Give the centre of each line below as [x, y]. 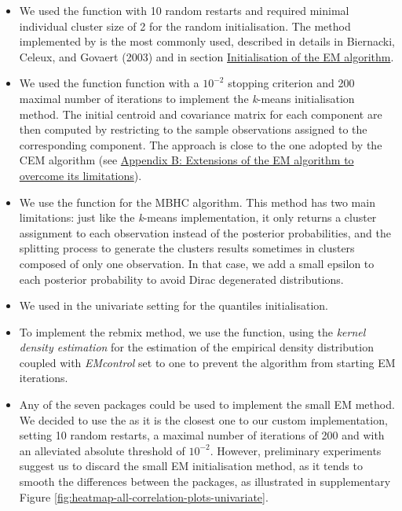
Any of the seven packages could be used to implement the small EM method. [207, 404]
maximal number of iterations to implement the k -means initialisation [187, 98]
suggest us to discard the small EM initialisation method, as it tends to [191, 466]
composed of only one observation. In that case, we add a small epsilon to [197, 263]
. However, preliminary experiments [296, 450]
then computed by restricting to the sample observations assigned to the [193, 129]
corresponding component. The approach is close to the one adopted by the [201, 144]
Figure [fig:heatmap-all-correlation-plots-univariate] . [144, 496]
